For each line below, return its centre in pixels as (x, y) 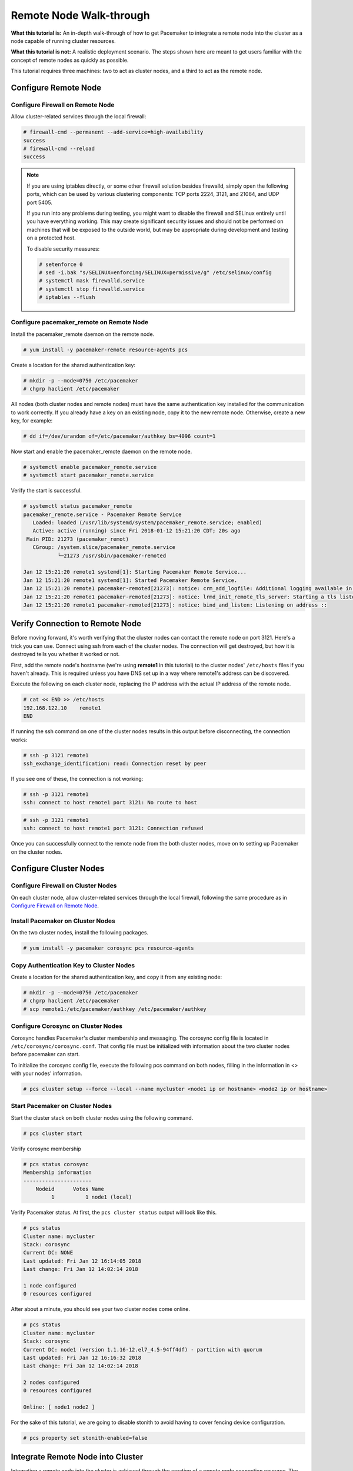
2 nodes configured (51, 1382)
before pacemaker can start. (45, 1054)
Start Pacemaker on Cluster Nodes (61, 1106)
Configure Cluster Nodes (58, 869)
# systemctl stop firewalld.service (92, 289)
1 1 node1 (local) (91, 1197)
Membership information (58, 1173)
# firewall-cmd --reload (59, 149)
